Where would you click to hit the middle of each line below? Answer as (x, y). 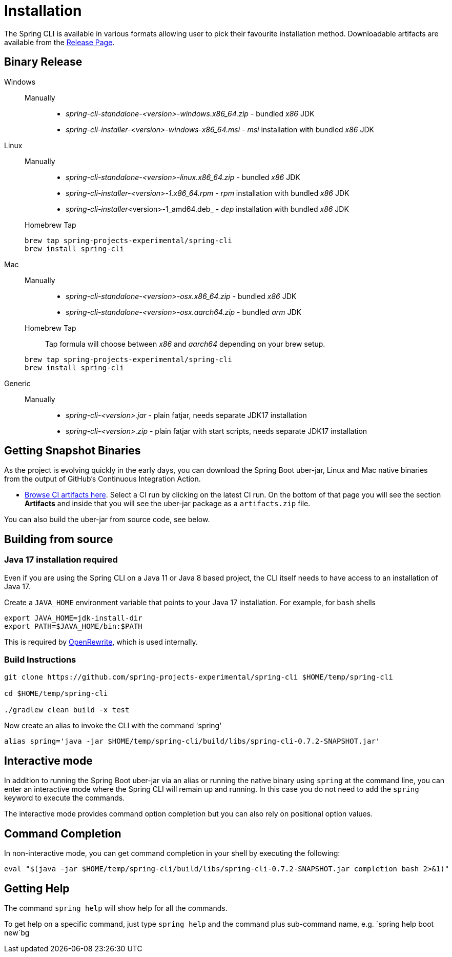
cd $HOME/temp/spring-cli (56, 694)
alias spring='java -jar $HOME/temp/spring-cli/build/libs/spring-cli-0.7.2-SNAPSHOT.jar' (192, 741)
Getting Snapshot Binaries (73, 451)
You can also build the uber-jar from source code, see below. (107, 520)
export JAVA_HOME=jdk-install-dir (73, 618)
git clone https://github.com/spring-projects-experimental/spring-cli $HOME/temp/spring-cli (199, 677)
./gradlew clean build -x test (67, 710)
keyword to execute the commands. (65, 798)
